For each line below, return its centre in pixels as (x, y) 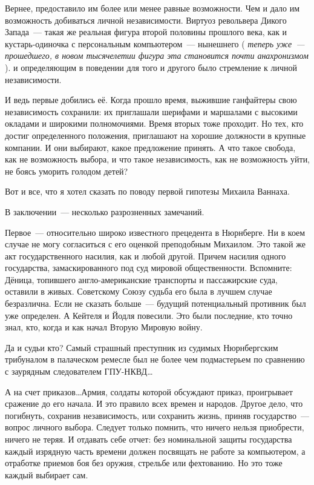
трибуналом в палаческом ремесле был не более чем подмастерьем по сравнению (155, 359)
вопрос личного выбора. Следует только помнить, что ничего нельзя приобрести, (155, 427)
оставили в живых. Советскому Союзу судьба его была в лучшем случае (139, 291)
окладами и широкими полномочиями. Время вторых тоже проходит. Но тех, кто (154, 123)
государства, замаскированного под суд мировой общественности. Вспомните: (149, 268)
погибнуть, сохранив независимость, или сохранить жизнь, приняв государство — (157, 415)
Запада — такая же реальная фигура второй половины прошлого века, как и (146, 32)
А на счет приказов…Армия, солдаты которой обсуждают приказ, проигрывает (149, 391)
